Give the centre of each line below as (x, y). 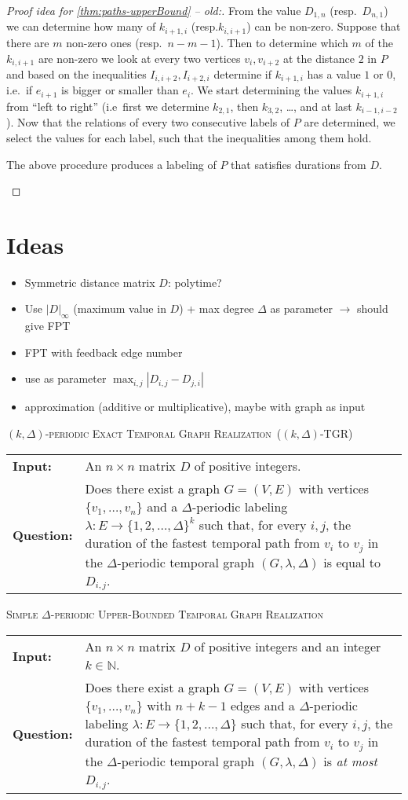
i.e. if (20, 90)
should (373, 308)
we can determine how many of (81, 26)
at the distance (319, 58)
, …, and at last (316, 106)
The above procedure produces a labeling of (111, 164)
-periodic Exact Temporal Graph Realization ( (163, 433)
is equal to (352, 562)
